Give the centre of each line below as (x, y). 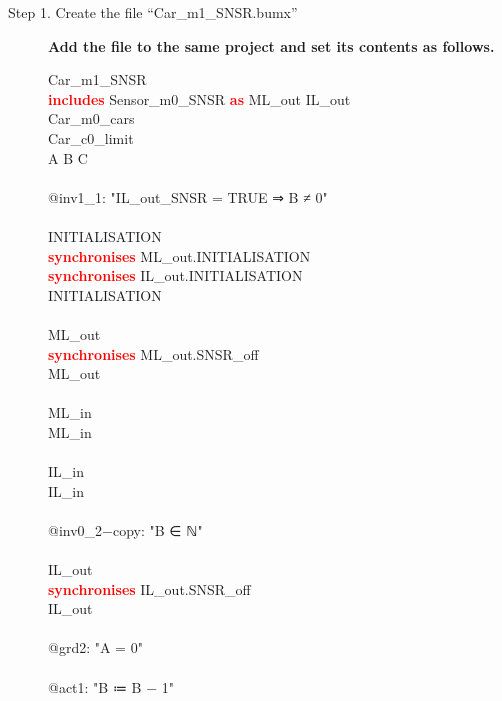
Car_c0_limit (91, 137)
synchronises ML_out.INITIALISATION (179, 255)
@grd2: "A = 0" (95, 647)
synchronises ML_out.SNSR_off (153, 353)
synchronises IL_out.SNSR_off (149, 588)
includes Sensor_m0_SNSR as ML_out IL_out (199, 98)
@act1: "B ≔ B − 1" (111, 686)
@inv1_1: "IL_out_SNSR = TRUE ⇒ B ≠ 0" (188, 196)
